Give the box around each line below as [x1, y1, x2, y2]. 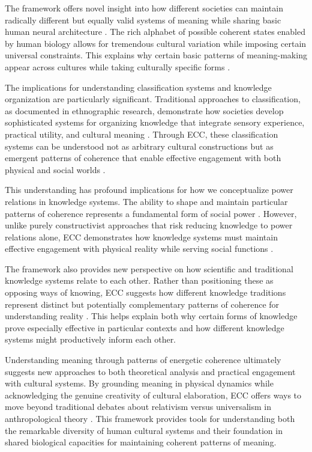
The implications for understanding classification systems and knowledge [5, 81, 272, 93]
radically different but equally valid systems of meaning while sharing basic [5, 13, 281, 26]
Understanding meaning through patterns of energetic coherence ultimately [5, 353, 281, 366]
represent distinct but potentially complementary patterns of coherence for [5, 298, 280, 310]
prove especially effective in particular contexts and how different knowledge [5, 321, 284, 334]
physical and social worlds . [5, 163, 106, 176]
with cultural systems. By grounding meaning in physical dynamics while [5, 377, 274, 389]
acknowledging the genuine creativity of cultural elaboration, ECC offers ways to [5, 388, 302, 401]
